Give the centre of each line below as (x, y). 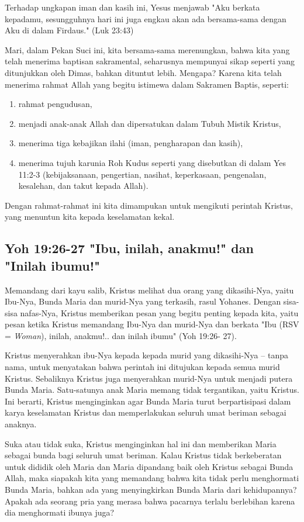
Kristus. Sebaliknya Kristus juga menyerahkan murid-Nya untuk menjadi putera (149, 378)
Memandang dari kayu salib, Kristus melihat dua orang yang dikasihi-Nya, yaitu (149, 290)
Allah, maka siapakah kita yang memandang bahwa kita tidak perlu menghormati (152, 478)
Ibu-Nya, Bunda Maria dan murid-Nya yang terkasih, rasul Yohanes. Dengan (143, 301)
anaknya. (21, 424)
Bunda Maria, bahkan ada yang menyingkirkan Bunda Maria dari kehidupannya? (151, 489)
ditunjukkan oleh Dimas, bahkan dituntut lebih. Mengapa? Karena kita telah (143, 72)
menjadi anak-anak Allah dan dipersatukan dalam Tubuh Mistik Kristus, (150, 123)
